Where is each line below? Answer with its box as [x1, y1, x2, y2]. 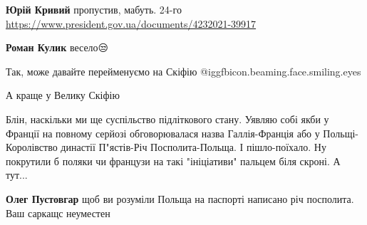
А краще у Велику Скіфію [6, 88, 120, 103]
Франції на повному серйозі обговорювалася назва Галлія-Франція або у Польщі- [6, 125, 358, 140]
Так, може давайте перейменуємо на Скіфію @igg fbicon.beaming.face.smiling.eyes [6, 63, 361, 78]
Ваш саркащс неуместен [6, 205, 110, 220]
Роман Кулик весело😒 [6, 40, 109, 55]
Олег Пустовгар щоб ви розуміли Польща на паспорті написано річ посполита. [6, 191, 354, 206]
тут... [6, 167, 28, 182]
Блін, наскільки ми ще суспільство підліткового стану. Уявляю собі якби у [6, 111, 329, 126]
